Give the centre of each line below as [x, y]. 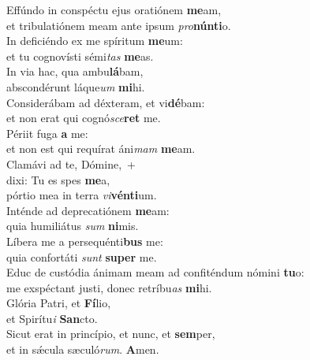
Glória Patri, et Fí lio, [59, 303]
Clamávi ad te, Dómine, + [71, 163]
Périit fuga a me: [47, 133]
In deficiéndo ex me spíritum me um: [95, 41]
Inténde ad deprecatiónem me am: [88, 210]
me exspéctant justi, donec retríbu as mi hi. [109, 287]
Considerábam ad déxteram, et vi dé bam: [106, 102]
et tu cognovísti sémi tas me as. [80, 56]
